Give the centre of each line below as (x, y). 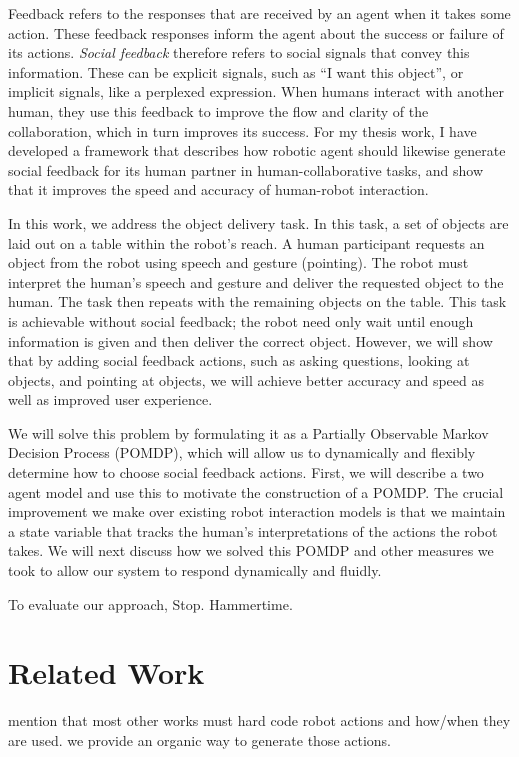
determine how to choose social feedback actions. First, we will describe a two (246, 472)
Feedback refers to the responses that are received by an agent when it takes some (259, 13)
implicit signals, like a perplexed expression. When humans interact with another (256, 91)
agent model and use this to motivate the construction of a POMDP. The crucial (256, 491)
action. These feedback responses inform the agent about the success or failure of (256, 32)
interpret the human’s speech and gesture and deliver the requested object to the (256, 281)
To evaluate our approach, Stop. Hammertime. (150, 603)
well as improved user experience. (110, 399)
